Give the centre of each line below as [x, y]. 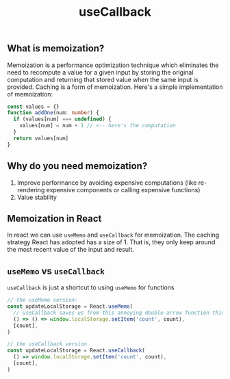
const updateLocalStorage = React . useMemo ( [70, 306]
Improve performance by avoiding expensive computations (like [107, 183]
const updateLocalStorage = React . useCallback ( [76, 351]
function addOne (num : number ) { [53, 113]
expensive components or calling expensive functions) [123, 189]
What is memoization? [56, 49]
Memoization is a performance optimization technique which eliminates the [113, 65]
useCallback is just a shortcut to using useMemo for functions [91, 287]
